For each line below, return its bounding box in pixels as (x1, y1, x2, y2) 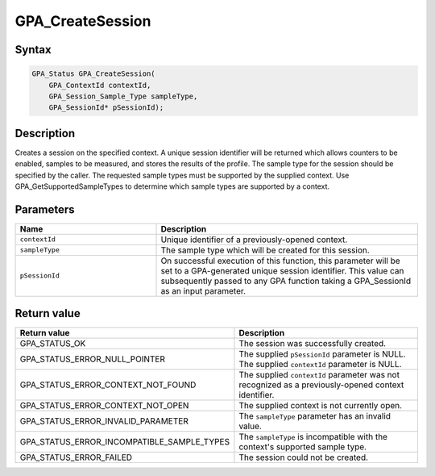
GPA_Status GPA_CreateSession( (31, 69, 156, 78)
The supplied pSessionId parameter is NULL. (238, 349, 406, 360)
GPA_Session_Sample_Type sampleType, (48, 91, 198, 101)
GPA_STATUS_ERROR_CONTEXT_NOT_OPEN (19, 400, 189, 411)
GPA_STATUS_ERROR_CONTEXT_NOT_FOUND (19, 379, 197, 390)
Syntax (14, 43, 52, 56)
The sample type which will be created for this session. (160, 244, 370, 256)
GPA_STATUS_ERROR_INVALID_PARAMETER (19, 415, 188, 427)
